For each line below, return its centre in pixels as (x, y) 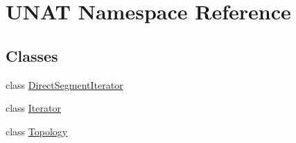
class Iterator (33, 108)
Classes (32, 55)
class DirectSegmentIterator (64, 84)
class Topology (37, 131)
